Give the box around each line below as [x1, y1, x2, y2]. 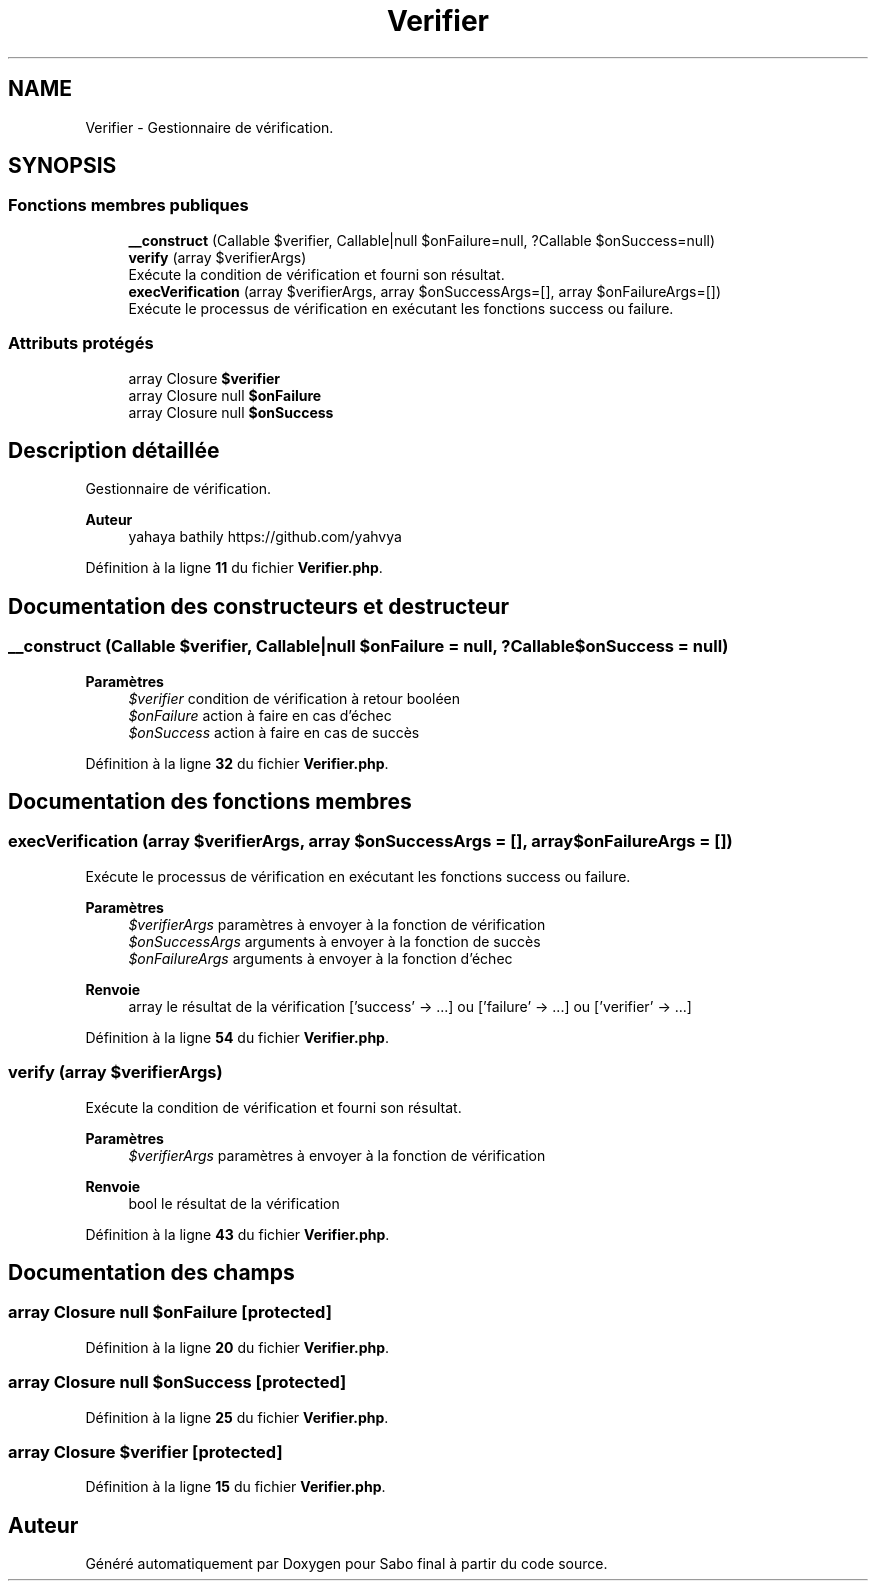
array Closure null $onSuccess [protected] [8, 1372, 347, 1393]
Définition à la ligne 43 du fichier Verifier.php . [85, 1225, 390, 1243]
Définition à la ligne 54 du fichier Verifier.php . [85, 1028, 389, 1046]
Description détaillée [8, 437, 220, 463]
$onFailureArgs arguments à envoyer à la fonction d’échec [128, 949, 513, 967]
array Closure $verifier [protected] [8, 1441, 283, 1462]
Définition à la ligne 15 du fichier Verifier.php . [85, 1478, 386, 1496]
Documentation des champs [8, 1260, 295, 1286]
